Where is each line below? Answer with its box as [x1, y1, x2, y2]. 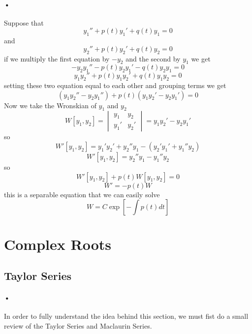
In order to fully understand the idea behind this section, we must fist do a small [4, 311, 249, 321]
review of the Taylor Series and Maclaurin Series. [4, 320, 152, 331]
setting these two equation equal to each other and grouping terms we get [4, 80, 226, 90]
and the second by [126, 53, 181, 63]
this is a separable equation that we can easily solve [4, 189, 160, 199]
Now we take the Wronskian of [4, 100, 96, 110]
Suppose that [4, 17, 44, 28]
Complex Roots [4, 234, 111, 254]
